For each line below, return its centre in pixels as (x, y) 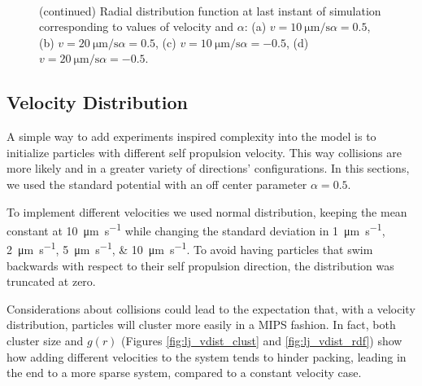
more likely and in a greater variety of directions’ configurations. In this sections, (208, 168)
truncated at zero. (51, 281)
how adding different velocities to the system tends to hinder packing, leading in (207, 356)
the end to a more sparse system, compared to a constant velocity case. (184, 373)
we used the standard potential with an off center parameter (157, 184)
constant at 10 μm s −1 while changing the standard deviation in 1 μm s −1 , (196, 229)
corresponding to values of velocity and (137, 26)
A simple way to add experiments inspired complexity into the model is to (191, 136)
